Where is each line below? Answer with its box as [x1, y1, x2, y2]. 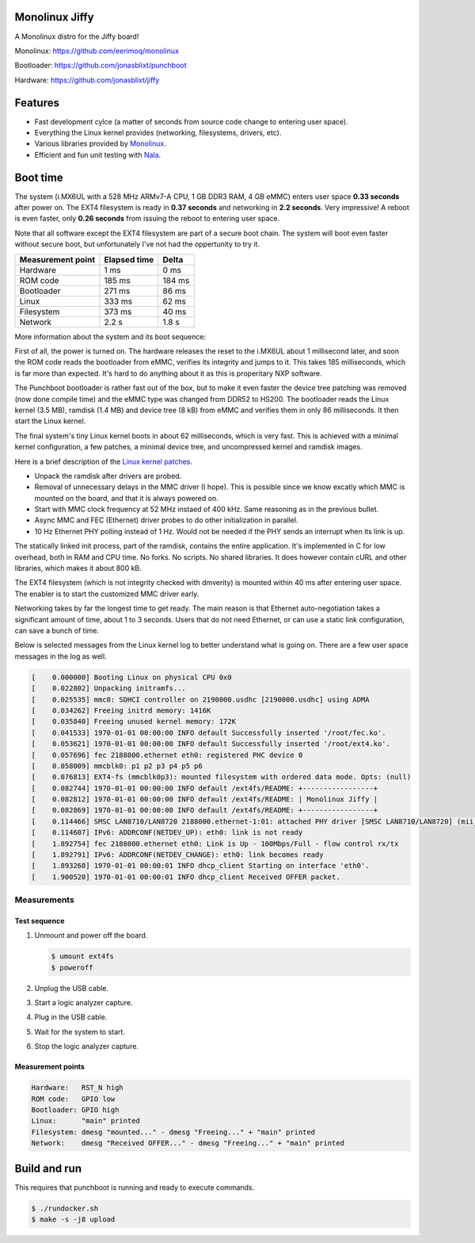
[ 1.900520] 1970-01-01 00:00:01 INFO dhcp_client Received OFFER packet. [31, 872, 340, 882]
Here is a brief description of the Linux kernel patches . [14, 457, 193, 466]
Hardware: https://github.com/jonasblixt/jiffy [14, 75, 160, 85]
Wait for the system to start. [34, 1027, 126, 1036]
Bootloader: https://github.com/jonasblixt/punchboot [14, 60, 187, 71]
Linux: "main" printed [31, 1116, 140, 1126]
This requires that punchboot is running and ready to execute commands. [14, 1182, 255, 1192]
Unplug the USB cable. [34, 983, 109, 992]
